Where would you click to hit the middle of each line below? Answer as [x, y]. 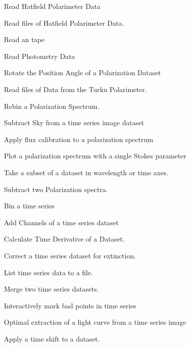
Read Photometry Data [39, 56]
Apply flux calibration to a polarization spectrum [79, 139]
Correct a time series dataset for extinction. [70, 255]
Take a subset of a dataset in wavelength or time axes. [86, 172]
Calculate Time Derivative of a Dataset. [64, 239]
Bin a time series [29, 206]
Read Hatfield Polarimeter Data [52, 6]
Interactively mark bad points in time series [70, 305]
